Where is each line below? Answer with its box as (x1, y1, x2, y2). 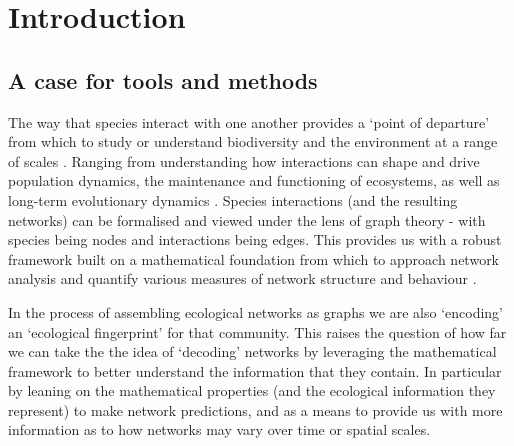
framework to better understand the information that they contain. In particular (8, 360, 502, 381)
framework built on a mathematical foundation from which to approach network (8, 248, 500, 269)
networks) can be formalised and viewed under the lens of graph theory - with (8, 209, 486, 230)
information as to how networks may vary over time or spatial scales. (8, 419, 431, 440)
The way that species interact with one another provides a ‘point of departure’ (8, 111, 490, 132)
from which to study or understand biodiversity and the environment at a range (8, 131, 498, 152)
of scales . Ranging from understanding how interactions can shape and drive (8, 150, 480, 171)
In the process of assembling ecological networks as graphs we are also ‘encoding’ (8, 301, 503, 322)
